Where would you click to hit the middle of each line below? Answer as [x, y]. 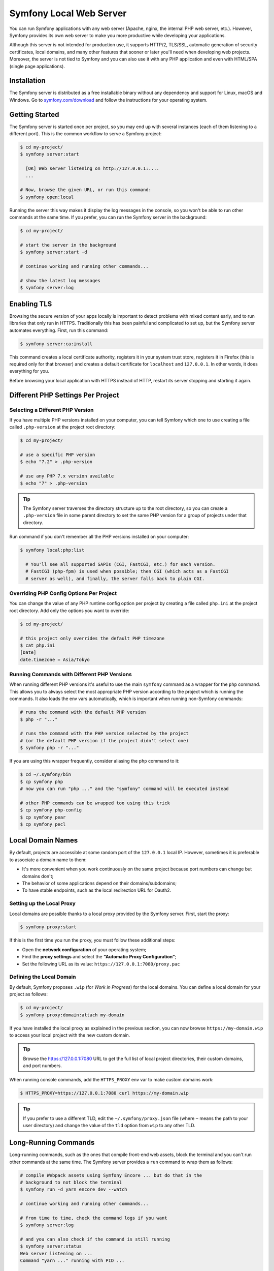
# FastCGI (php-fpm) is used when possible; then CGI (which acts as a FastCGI [127, 571]
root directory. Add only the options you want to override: [69, 611]
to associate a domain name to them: [48, 860]
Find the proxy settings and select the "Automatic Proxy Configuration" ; [99, 957]
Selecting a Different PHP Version [52, 410]
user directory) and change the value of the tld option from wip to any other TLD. [109, 1126]
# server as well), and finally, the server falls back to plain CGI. [115, 579]
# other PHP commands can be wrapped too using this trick [95, 803]
